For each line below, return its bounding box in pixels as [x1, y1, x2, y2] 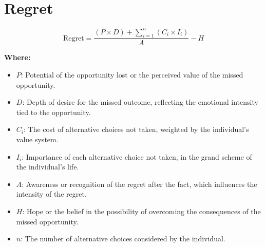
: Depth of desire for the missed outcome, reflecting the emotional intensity [22, 97, 258, 107]
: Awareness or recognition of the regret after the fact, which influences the [22, 178, 257, 189]
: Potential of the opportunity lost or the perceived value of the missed [21, 69, 243, 80]
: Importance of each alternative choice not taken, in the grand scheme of [22, 151, 252, 162]
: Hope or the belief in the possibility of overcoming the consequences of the [22, 205, 261, 216]
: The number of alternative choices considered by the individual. [21, 233, 225, 244]
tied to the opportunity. [16, 106, 91, 117]
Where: [4, 52, 31, 63]
